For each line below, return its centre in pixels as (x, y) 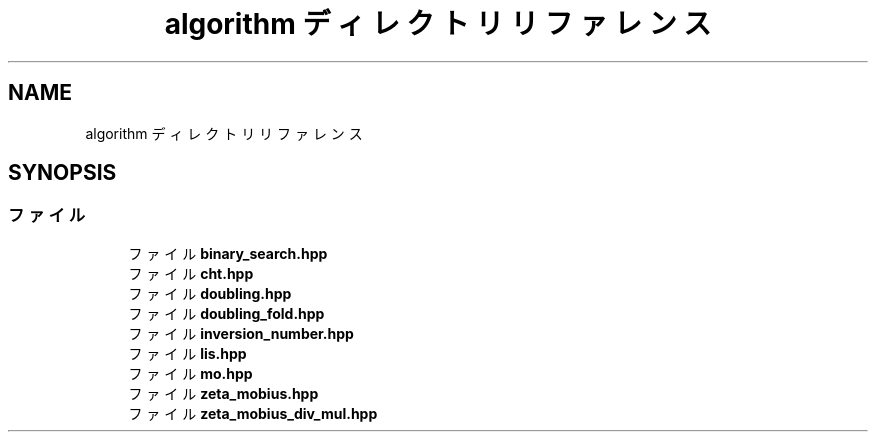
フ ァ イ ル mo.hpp (190, 373)
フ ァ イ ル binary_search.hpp (228, 253)
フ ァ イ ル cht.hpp (191, 273)
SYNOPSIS (62, 173)
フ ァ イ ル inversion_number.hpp (241, 333)
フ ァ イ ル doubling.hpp (210, 293)
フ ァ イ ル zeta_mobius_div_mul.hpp (253, 413)
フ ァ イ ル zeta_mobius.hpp (223, 393)
